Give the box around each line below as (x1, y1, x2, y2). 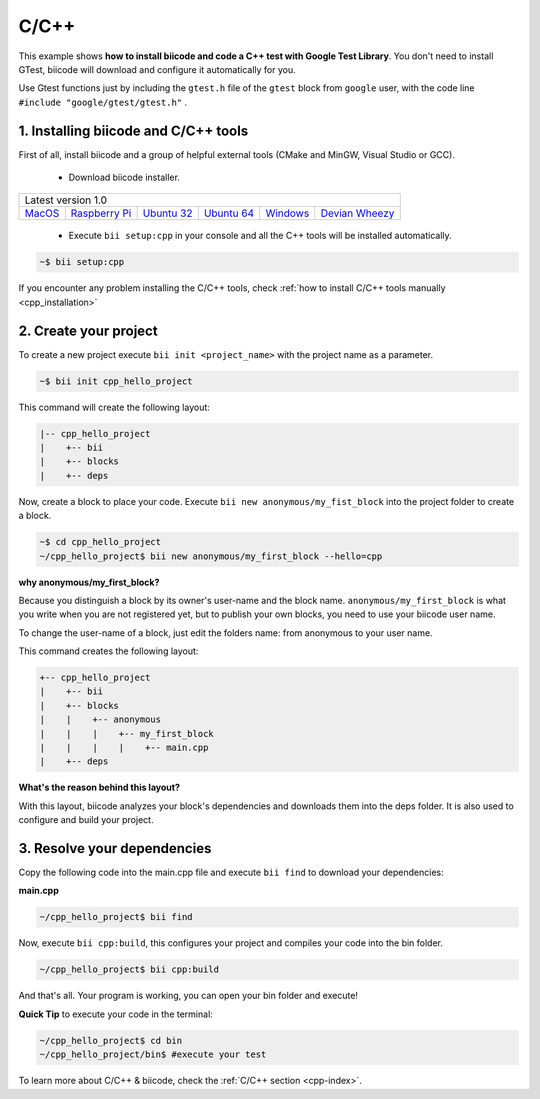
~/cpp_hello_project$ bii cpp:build (39, 964, 220, 975)
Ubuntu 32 (142, 206, 193, 220)
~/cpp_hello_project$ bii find (39, 911, 194, 923)
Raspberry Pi (70, 206, 132, 220)
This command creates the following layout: (18, 645, 199, 657)
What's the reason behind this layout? (18, 781, 180, 794)
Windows (265, 206, 310, 220)
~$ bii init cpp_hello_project (39, 375, 194, 387)
